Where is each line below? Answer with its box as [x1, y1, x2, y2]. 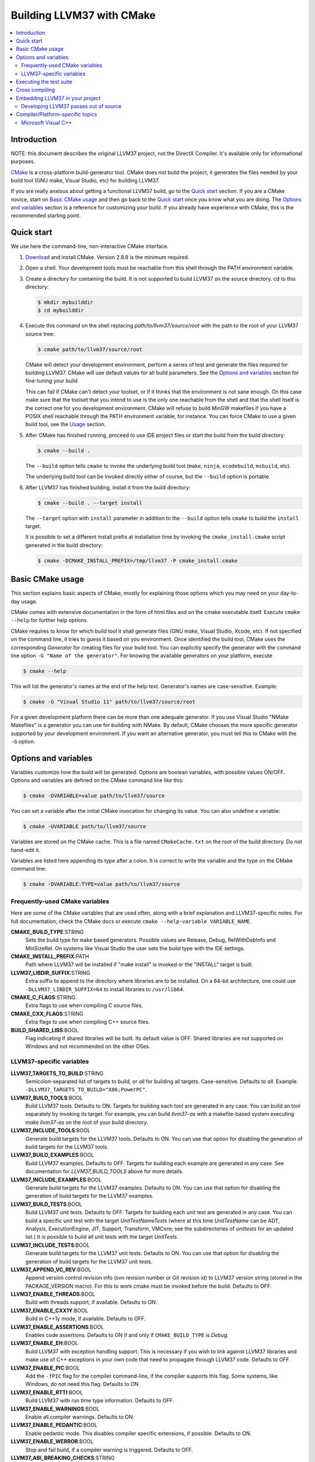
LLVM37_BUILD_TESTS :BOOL [10, 1201, 83, 1208]
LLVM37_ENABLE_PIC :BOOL [10, 1364, 80, 1371]
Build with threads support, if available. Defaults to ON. [25, 1299, 157, 1306]
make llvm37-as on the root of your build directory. [25, 1119, 148, 1126]
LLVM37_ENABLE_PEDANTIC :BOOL [10, 1422, 98, 1429]
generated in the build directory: [25, 542, 103, 549]
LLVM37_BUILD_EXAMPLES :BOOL [10, 1151, 94, 1158]
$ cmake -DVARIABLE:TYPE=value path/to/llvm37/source [23, 881, 180, 888]
